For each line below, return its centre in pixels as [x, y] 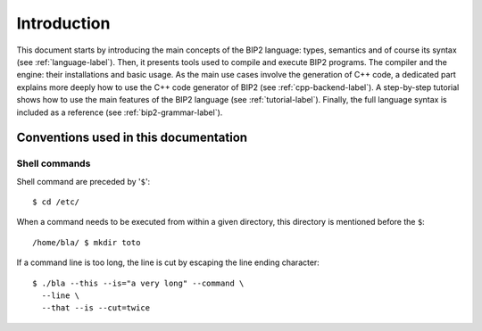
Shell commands [54, 163]
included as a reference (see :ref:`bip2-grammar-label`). [120, 112]
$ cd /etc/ [56, 202]
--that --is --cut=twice [96, 308]
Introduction [63, 23]
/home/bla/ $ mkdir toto [87, 242]
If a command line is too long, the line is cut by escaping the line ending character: [168, 262]
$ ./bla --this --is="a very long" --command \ [138, 283]
